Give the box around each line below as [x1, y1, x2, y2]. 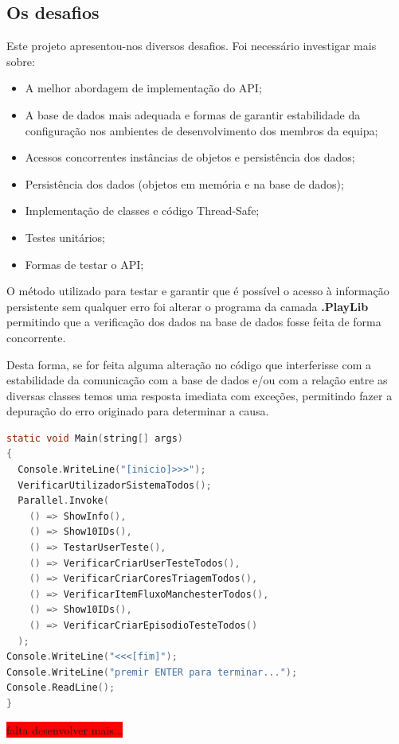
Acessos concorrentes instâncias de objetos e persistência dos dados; [25, 149, 355, 166]
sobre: [6, 53, 35, 69]
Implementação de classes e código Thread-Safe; [25, 202, 260, 219]
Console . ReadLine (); [6, 682, 115, 694]
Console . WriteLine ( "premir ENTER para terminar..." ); [6, 666, 298, 678]
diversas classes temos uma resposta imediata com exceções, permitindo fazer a [6, 387, 393, 403]
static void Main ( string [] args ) [6, 432, 183, 444]
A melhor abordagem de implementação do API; [25, 80, 262, 96]
